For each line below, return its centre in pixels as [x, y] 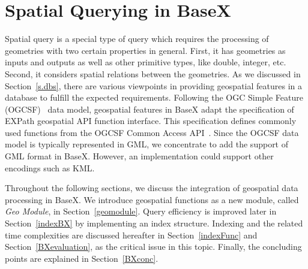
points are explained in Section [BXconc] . [82, 258]
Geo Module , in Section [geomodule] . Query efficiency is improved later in [141, 211]
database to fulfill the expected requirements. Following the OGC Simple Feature [154, 97]
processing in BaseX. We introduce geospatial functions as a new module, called [152, 199]
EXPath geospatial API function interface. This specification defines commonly [151, 121]
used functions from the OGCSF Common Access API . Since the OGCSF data [152, 132]
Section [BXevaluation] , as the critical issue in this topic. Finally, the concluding [153, 247]
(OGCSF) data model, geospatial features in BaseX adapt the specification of [149, 109]
